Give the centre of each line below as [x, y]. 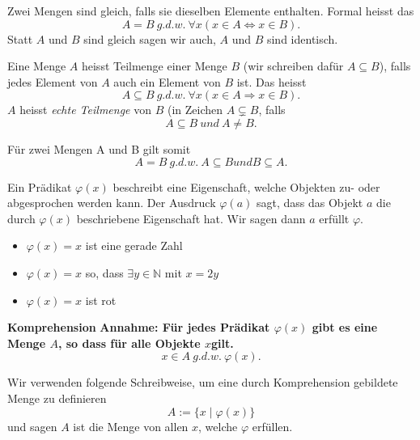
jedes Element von [53, 81]
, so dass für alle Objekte [129, 343]
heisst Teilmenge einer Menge [154, 66]
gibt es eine [345, 327]
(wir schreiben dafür [293, 66]
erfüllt [334, 218]
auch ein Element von [167, 81]
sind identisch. [302, 38]
